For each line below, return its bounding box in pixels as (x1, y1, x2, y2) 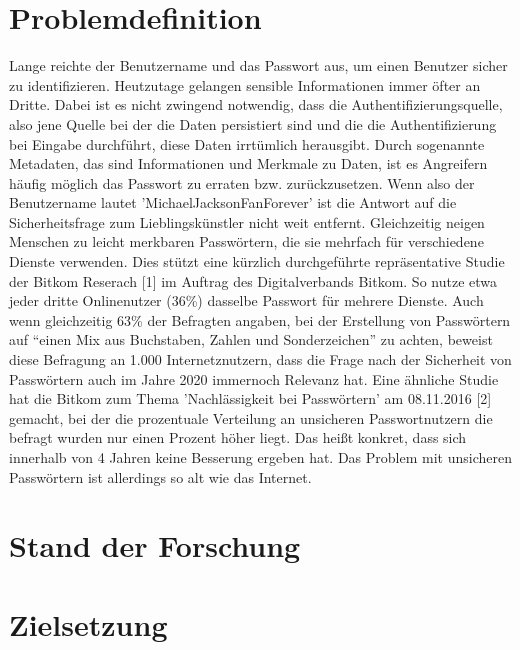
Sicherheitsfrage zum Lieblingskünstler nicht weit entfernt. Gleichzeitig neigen (9, 211, 485, 232)
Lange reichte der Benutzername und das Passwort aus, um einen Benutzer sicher (9, 55, 508, 76)
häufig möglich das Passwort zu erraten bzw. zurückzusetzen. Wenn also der (9, 172, 475, 193)
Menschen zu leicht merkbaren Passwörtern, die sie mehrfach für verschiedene (9, 231, 484, 252)
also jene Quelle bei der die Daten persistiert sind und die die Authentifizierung (9, 113, 497, 134)
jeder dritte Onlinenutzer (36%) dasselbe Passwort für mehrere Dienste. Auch (9, 290, 484, 311)
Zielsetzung (9, 603, 168, 644)
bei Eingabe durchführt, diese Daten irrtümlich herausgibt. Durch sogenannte (9, 133, 485, 154)
